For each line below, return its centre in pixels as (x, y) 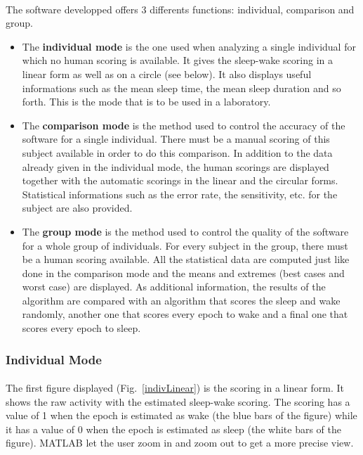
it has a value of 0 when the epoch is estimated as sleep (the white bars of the (173, 429)
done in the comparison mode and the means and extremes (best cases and (183, 273)
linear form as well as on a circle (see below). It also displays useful (167, 73)
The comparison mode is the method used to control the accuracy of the (184, 125)
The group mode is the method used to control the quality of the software (185, 231)
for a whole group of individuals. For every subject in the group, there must (185, 245)
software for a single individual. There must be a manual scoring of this (176, 139)
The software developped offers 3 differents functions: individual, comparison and (180, 9)
